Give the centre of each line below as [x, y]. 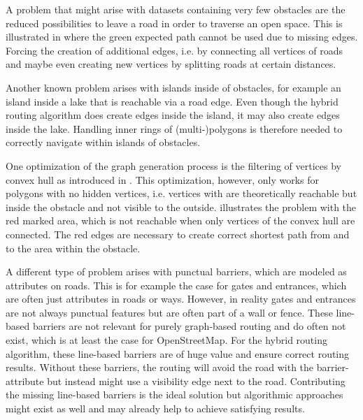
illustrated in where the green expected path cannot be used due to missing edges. [182, 37]
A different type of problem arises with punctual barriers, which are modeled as [176, 271]
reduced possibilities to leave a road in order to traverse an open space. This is [174, 23]
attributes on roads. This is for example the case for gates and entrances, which [176, 285]
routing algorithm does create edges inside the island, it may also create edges [173, 115]
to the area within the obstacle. [73, 248]
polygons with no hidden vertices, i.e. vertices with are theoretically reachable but [181, 193]
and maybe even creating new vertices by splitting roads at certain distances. [171, 64]
